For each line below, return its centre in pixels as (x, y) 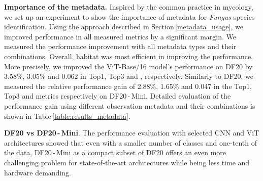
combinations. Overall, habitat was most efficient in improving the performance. (128, 56)
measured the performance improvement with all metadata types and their (120, 46)
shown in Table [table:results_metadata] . (67, 116)
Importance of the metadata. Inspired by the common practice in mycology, (129, 7)
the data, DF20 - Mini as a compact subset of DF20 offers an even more (115, 152)
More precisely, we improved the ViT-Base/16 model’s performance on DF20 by (128, 66)
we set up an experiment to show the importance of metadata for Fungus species (129, 16)
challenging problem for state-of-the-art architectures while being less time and (127, 162)
